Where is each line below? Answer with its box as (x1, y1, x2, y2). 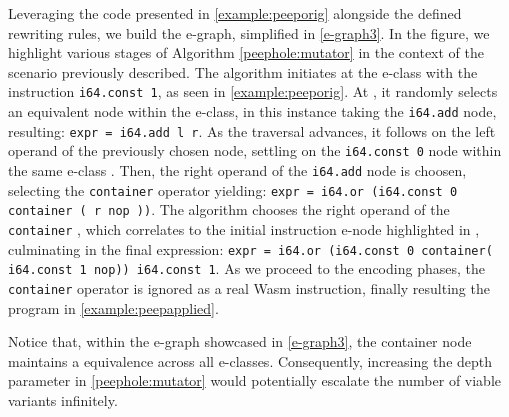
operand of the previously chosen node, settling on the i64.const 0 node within (8, 140, 502, 161)
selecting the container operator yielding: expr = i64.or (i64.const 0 (8, 179, 458, 200)
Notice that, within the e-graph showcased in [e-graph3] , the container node (8, 331, 472, 352)
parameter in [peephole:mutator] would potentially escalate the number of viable (8, 370, 502, 391)
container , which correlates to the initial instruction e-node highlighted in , (8, 218, 480, 239)
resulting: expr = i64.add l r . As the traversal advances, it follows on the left (8, 120, 496, 141)
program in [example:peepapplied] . (8, 297, 219, 318)
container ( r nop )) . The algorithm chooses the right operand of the (8, 199, 450, 220)
